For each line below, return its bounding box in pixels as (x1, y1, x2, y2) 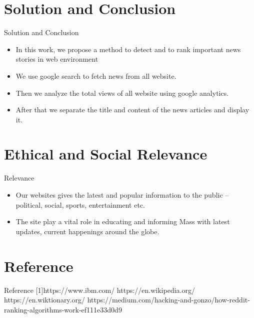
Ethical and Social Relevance (4, 143, 207, 164)
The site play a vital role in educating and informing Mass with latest (15, 216, 230, 227)
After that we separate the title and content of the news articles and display (15, 104, 249, 115)
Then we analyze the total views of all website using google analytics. (15, 87, 229, 98)
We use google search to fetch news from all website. (15, 70, 176, 81)
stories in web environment (15, 54, 98, 64)
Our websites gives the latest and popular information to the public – (15, 190, 229, 200)
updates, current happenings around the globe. (15, 226, 159, 236)
